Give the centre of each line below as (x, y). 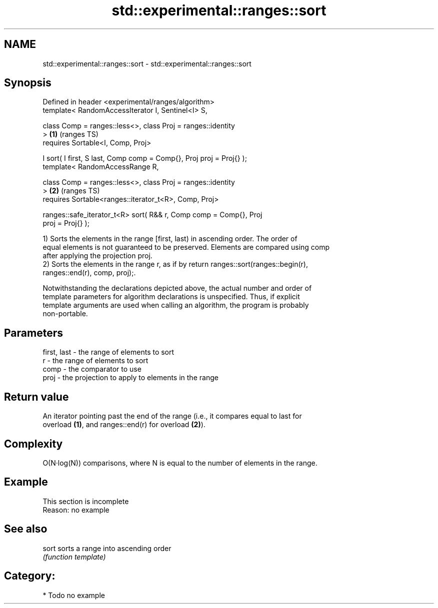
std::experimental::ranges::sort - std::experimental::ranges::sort (147, 63)
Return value (36, 397)
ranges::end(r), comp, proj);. (89, 273)
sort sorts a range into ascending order (107, 548)
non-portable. (65, 314)
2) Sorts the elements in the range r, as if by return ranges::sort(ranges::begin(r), (175, 264)
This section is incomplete (86, 501)
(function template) (74, 557)
